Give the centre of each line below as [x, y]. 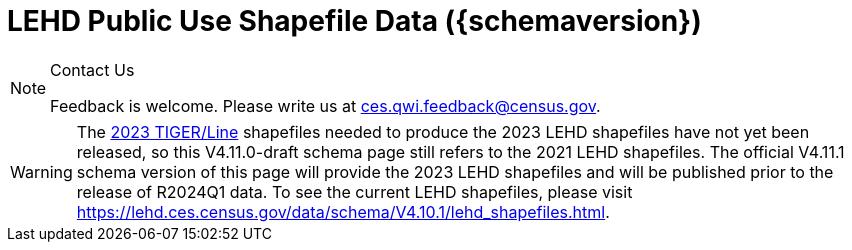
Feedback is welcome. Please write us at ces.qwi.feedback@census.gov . [325, 105]
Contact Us [92, 69]
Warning [41, 171]
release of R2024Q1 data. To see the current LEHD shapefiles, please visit [354, 191]
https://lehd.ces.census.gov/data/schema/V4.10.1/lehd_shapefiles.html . [343, 211]
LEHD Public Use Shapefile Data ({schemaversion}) [354, 21]
